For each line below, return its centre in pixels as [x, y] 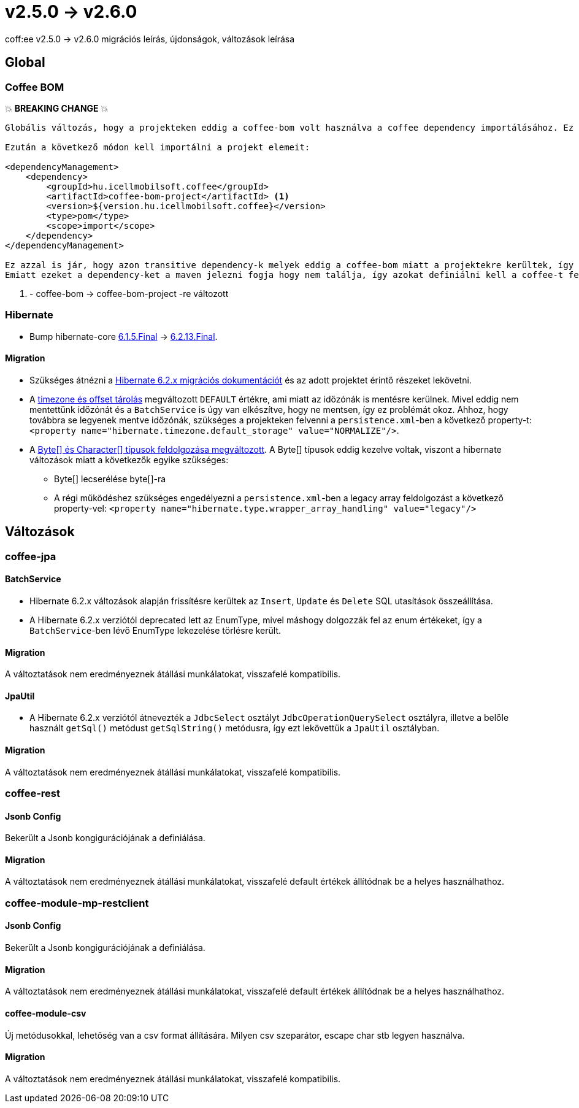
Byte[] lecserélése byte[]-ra [110, 479]
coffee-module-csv [46, 1013]
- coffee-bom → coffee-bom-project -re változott [129, 293]
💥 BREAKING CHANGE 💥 [57, 108]
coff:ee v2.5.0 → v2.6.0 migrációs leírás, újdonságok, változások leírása [150, 39]
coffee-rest [33, 794]
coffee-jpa [31, 556]
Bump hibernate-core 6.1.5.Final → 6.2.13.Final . [124, 336]
